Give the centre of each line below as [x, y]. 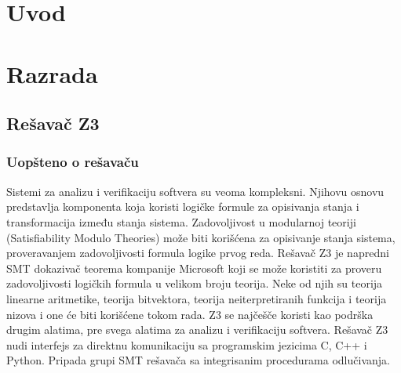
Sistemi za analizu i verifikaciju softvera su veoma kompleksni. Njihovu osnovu [195, 191]
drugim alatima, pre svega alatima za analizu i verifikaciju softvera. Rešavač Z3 [197, 330]
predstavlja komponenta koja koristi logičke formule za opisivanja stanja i [183, 206]
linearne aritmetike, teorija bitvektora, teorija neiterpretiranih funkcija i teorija [197, 298]
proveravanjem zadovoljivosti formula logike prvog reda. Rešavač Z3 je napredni [198, 253]
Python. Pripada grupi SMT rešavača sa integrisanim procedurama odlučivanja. [198, 360]
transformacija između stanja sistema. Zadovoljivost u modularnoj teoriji [181, 221]
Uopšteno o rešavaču [73, 162]
